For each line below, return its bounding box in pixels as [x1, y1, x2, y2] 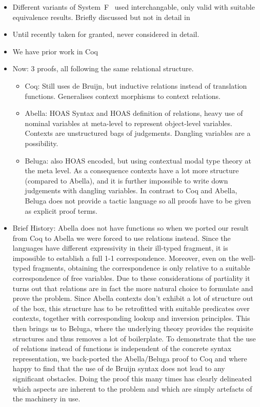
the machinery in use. [12, 393, 81, 404]
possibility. [25, 137, 58, 148]
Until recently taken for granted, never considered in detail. [12, 29, 199, 39]
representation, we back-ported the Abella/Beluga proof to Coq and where [12, 353, 247, 363]
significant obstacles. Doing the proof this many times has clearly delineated [12, 373, 252, 383]
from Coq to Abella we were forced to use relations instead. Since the [12, 232, 231, 243]
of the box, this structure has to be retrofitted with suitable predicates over [12, 302, 250, 313]
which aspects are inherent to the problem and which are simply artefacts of [12, 383, 252, 394]
